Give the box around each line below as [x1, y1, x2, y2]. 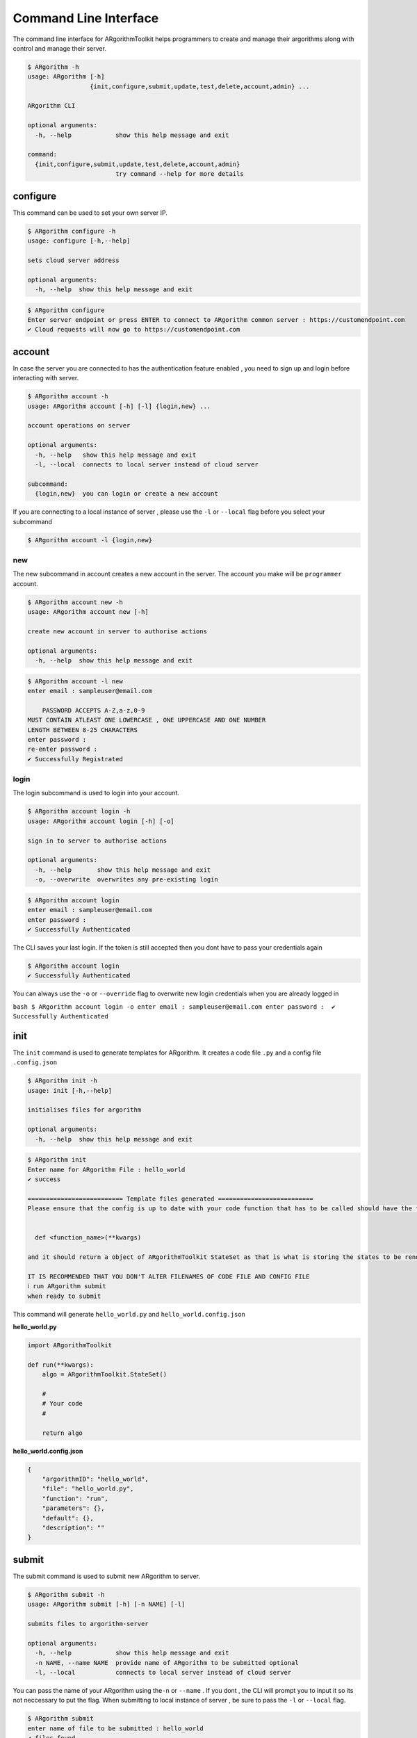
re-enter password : [27, 745, 97, 754]
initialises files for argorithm [27, 1106, 142, 1114]
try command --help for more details [115, 170, 244, 178]
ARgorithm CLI [27, 101, 76, 110]
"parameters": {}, [42, 1504, 105, 1512]
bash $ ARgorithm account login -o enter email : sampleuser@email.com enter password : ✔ [13, 1002, 336, 1011]
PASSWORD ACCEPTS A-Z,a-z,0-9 [42, 706, 145, 714]
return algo [42, 1429, 83, 1437]
